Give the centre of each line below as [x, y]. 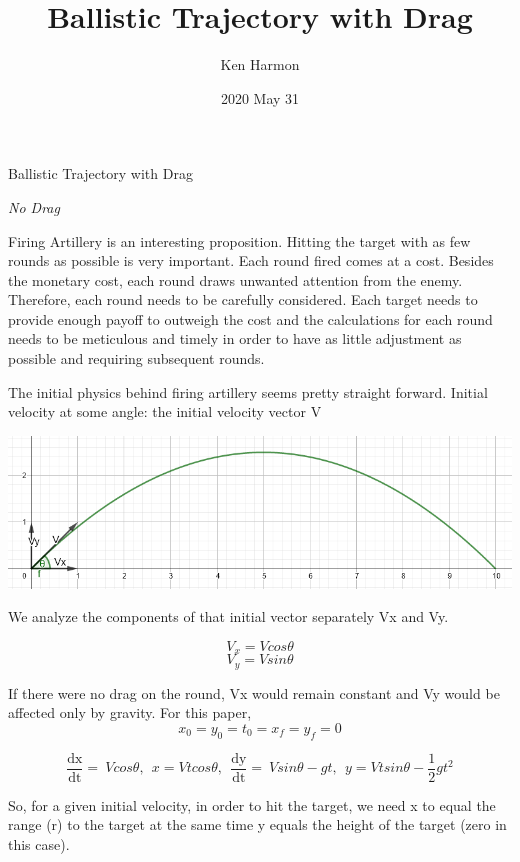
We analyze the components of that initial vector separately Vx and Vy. [228, 616]
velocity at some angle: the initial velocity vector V [165, 411]
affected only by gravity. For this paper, [130, 712]
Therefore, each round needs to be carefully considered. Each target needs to [243, 299]
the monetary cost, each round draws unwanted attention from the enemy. [235, 279]
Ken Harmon [260, 64]
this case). [39, 843]
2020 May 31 [260, 97]
